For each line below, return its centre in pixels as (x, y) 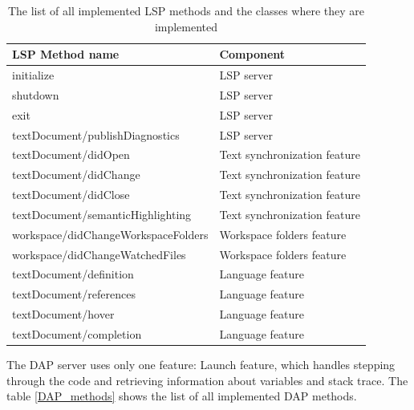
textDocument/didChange (76, 175)
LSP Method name (66, 54)
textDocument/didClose (71, 195)
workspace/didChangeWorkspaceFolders (110, 234)
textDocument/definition (73, 274)
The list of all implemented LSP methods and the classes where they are (186, 10)
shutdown (36, 94)
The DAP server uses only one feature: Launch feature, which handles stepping (201, 365)
